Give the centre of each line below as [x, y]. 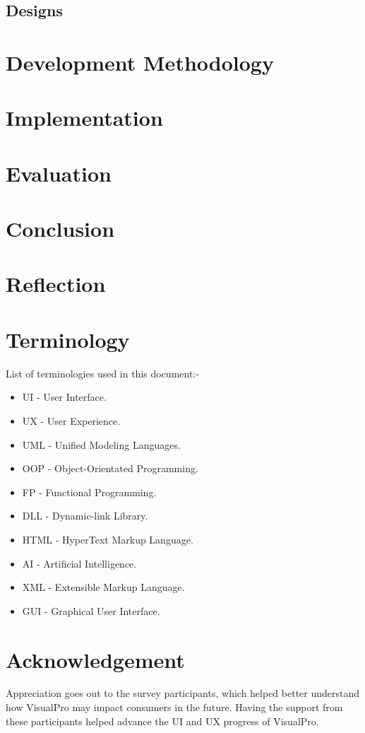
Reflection [56, 284]
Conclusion [60, 229]
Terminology [68, 339]
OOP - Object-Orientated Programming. [110, 468]
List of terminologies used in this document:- [102, 373]
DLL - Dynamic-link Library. [85, 516]
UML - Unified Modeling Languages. [101, 444]
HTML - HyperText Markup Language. [108, 539]
